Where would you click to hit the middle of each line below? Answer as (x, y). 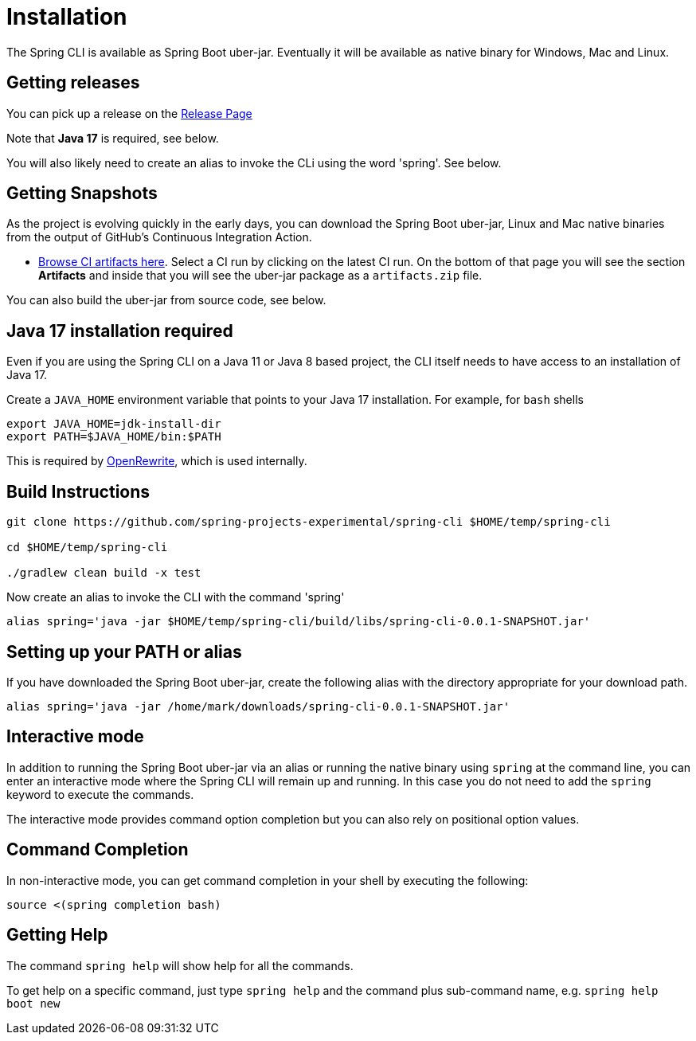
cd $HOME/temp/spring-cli (87, 548)
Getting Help (57, 935)
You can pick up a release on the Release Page (129, 113)
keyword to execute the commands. (100, 794)
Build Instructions (78, 491)
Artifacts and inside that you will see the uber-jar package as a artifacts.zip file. (260, 276)
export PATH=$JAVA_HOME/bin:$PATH (114, 437)
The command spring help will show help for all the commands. (180, 965)
